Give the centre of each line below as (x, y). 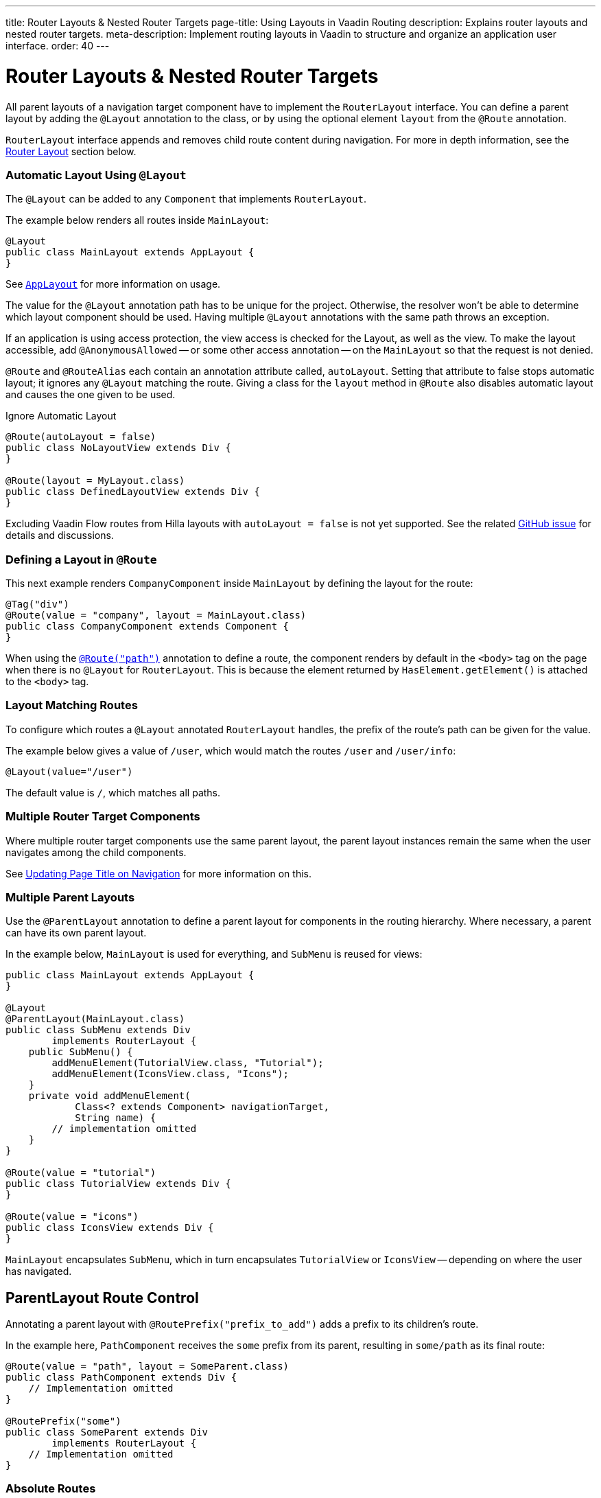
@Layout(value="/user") (69, 771)
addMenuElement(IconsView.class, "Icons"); (170, 1074)
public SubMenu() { (81, 1052)
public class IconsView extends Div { (110, 1228)
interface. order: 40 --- (58, 46)
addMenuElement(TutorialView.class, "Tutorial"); (188, 1063)
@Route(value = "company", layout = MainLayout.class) (156, 615)
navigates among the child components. (96, 852)
